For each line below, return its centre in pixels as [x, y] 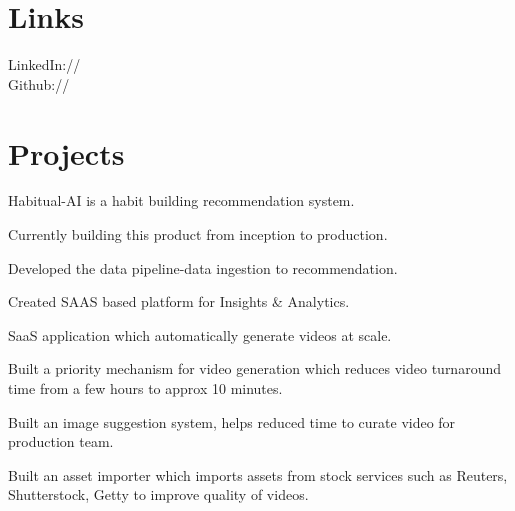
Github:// [39, 83]
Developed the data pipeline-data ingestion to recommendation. [203, 267]
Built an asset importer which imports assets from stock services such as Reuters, [258, 474]
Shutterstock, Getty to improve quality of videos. [158, 494]
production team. [61, 441]
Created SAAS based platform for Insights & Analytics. [179, 301]
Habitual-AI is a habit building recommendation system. [181, 200]
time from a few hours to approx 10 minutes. [145, 388]
